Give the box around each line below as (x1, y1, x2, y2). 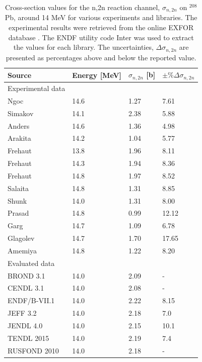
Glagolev (8, 233, 35, 243)
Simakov (8, 108, 34, 118)
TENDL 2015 (8, 332, 49, 343)
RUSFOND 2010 (8, 345, 59, 355)
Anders (8, 120, 30, 131)
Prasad (8, 208, 29, 218)
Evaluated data (8, 257, 55, 268)
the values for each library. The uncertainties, (13, 42, 154, 52)
